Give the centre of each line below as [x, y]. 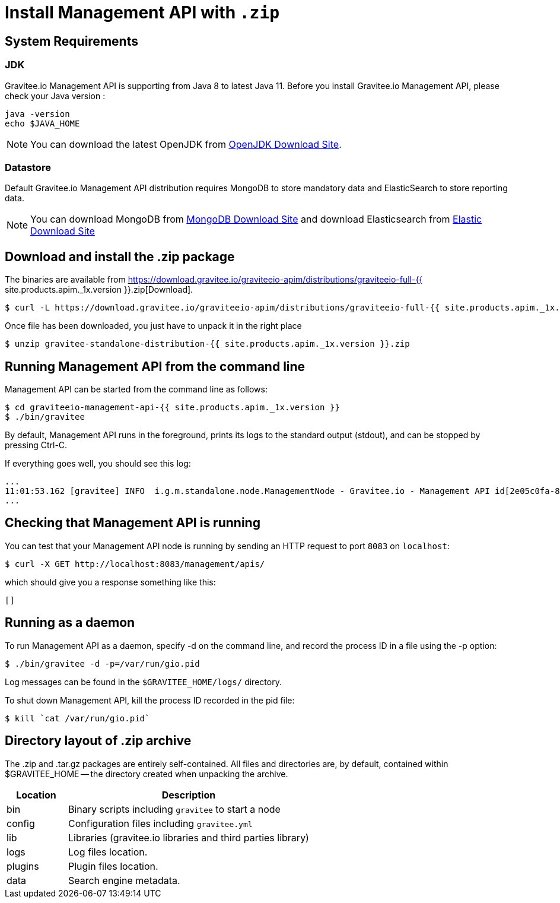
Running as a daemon [70, 623]
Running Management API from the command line [155, 366]
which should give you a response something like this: [110, 582]
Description [189, 795]
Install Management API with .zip [142, 12]
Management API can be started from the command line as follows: [136, 389]
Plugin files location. [113, 866]
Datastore [28, 167]
